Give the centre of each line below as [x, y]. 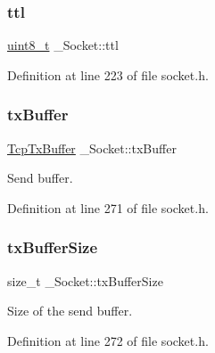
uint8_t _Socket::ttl [63, 45]
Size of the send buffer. [70, 311]
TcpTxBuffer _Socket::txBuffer [92, 148]
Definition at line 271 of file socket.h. [108, 207]
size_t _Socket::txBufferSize [85, 280]
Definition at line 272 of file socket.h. [108, 340]
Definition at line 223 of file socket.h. [108, 74]
